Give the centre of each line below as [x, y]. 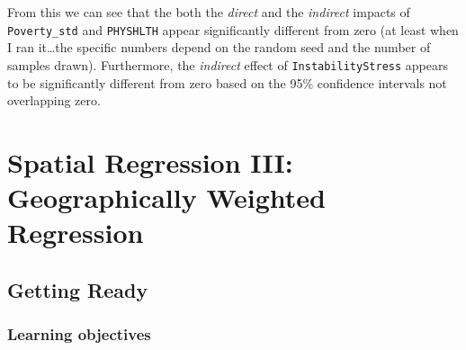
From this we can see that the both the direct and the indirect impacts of [209, 12]
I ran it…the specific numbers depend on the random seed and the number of [219, 47]
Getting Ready [78, 289]
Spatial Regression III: [150, 162]
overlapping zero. [54, 100]
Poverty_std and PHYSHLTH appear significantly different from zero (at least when [233, 29]
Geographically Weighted [167, 197]
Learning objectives [79, 334]
